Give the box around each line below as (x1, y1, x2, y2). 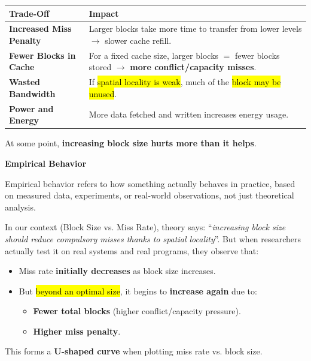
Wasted (9, 76, 41, 88)
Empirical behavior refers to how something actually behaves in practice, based (5, 177, 295, 189)
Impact (89, 7, 119, 19)
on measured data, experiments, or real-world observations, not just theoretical (5, 189, 294, 201)
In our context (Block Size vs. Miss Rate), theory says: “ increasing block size (5, 221, 286, 233)
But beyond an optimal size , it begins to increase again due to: (19, 284, 257, 297)
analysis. (5, 200, 36, 213)
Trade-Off (9, 7, 50, 19)
